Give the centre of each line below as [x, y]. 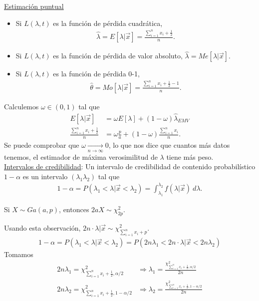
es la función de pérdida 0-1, [96, 74]
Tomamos [19, 254]
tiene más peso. [190, 156]
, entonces [74, 209]
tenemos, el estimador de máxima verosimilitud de [81, 156]
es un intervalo [45, 176]
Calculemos [21, 106]
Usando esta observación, [42, 227]
